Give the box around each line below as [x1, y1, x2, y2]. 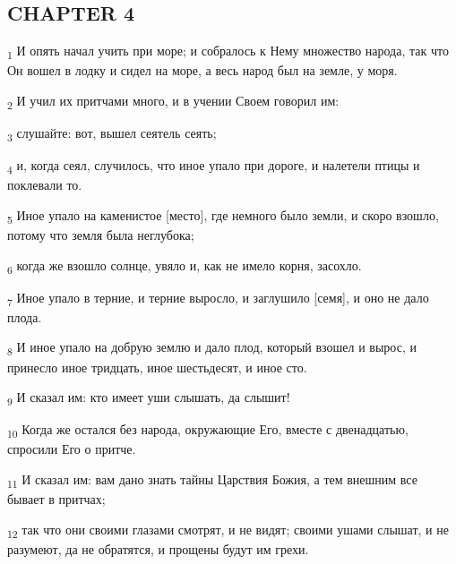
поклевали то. [7, 175, 82, 194]
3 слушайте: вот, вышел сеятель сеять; [7, 124, 217, 144]
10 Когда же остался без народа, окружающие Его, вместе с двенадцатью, [7, 420, 409, 441]
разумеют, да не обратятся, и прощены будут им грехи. [7, 539, 309, 558]
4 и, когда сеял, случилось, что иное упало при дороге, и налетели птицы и [7, 156, 420, 176]
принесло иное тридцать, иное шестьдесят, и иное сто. [7, 357, 307, 376]
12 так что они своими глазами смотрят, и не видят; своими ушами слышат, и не [7, 519, 449, 541]
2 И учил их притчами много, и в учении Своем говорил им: [7, 90, 340, 112]
